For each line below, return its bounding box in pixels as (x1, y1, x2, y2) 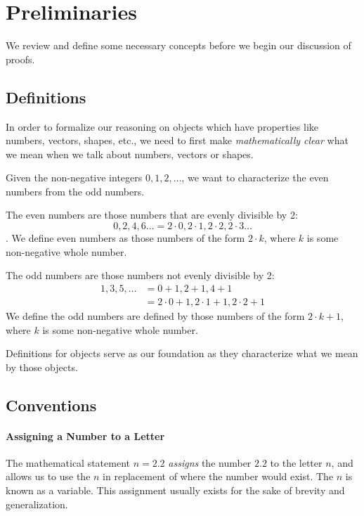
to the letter (270, 455, 323, 470)
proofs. (6, 51, 35, 66)
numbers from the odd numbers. (6, 183, 145, 198)
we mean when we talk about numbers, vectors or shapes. (6, 146, 254, 161)
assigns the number (168, 455, 252, 470)
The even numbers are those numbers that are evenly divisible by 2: (6, 207, 298, 222)
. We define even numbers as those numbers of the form (6, 231, 245, 245)
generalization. (6, 496, 68, 511)
